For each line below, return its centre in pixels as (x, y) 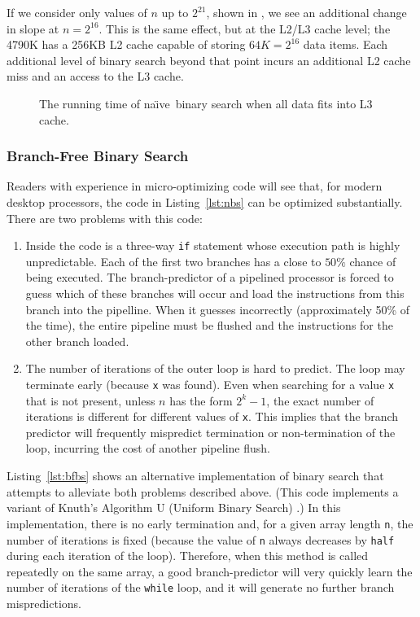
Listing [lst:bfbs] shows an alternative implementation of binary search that (195, 476)
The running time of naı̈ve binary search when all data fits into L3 (206, 103)
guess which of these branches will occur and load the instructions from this (215, 293)
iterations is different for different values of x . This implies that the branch (212, 416)
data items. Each (346, 44)
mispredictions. (44, 603)
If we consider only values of (77, 12)
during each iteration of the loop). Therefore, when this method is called (188, 556)
